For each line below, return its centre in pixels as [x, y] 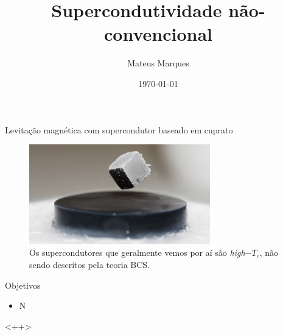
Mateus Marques [158, 63]
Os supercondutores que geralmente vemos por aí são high [137, 252]
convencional [158, 34]
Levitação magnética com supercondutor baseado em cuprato [119, 129]
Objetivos [23, 285]
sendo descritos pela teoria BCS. [90, 265]
